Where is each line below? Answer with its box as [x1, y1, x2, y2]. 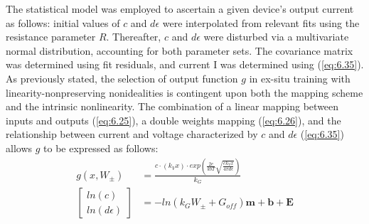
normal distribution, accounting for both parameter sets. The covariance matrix [6, 43, 353, 58]
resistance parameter [6, 29, 96, 44]
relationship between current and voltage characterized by [6, 127, 258, 142]
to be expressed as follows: [43, 140, 159, 155]
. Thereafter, [106, 29, 161, 44]
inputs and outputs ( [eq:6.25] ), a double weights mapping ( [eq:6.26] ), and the [6, 112, 341, 127]
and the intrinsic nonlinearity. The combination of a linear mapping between [6, 99, 339, 114]
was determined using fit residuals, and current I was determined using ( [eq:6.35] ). [6, 57, 364, 72]
